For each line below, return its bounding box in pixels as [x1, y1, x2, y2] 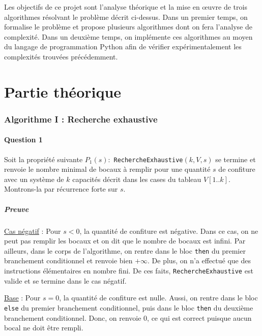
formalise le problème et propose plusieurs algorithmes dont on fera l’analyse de [4, 21, 252, 32]
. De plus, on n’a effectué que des [148, 255, 251, 266]
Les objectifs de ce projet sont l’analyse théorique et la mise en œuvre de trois [4, 2, 247, 12]
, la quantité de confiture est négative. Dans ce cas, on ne [79, 225, 258, 236]
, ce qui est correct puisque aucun [147, 312, 252, 323]
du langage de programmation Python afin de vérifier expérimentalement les [4, 41, 242, 52]
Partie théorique [4, 81, 122, 102]
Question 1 [4, 134, 43, 145]
